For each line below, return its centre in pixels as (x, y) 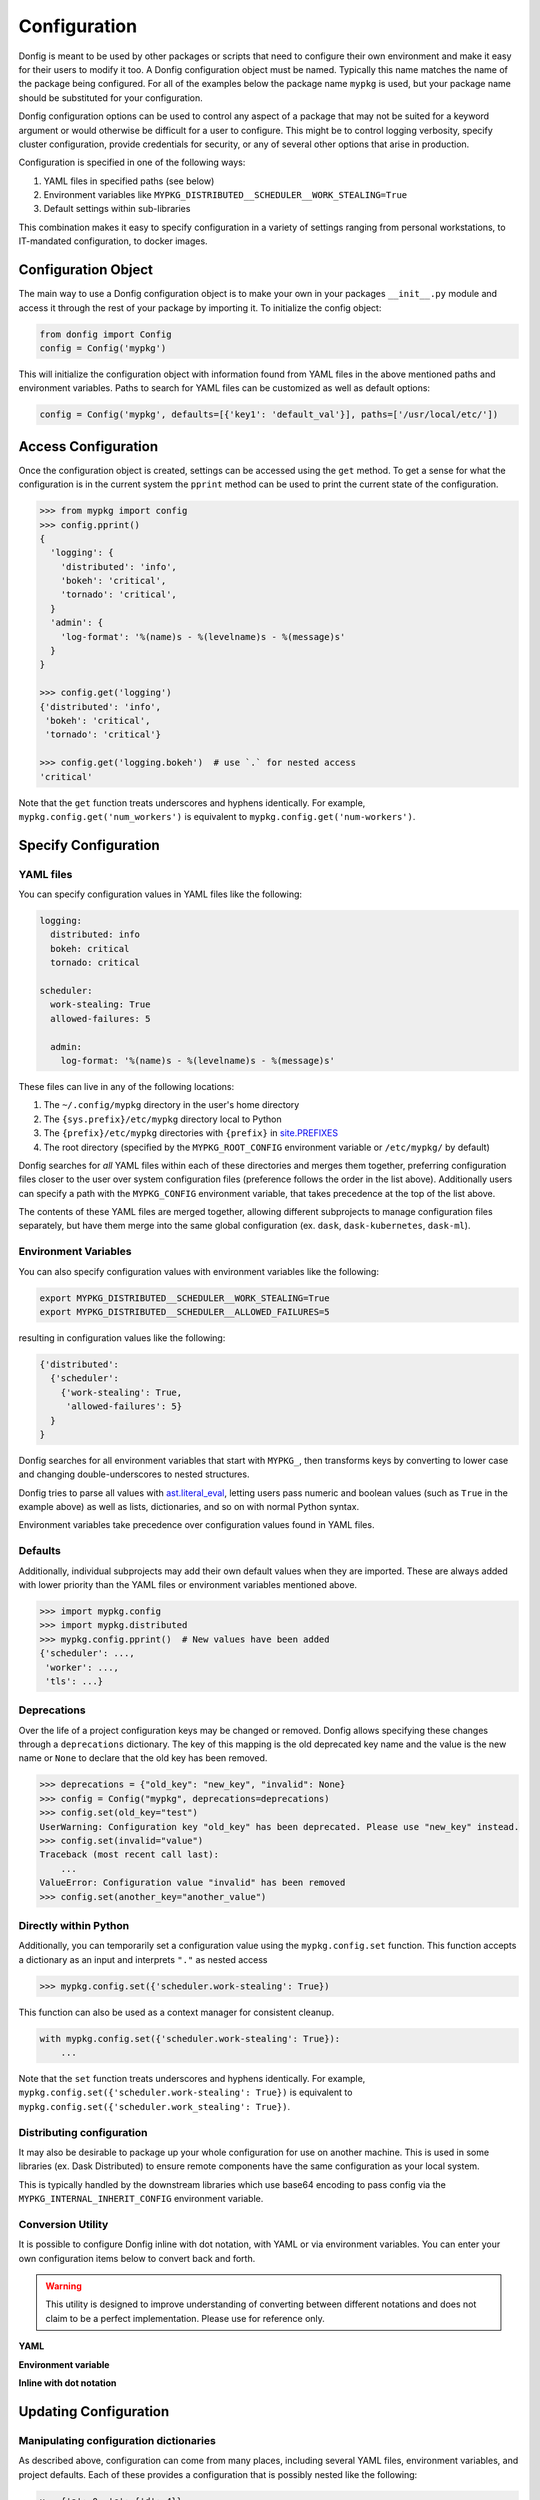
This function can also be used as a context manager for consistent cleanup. (176, 2012)
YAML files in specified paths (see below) (129, 181)
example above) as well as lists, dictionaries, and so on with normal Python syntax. (189, 1507)
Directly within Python (74, 1925)
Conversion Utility (63, 2224)
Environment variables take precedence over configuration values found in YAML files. (196, 1525)
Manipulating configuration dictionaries (117, 2440)
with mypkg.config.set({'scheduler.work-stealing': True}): (190, 2038)
